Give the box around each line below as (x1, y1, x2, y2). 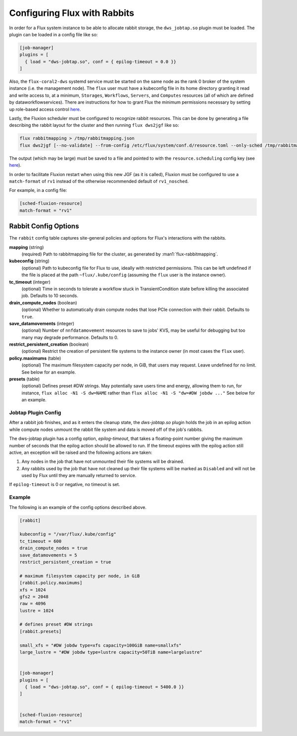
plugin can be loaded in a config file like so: (9, 31, 98, 37)
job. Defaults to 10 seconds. (21, 293, 79, 299)
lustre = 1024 (19, 608, 54, 613)
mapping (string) (9, 244, 44, 250)
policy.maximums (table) (9, 355, 61, 361)
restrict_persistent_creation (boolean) (9, 341, 89, 347)
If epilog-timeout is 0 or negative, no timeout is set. (9, 482, 120, 488)
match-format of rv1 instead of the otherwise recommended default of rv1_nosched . (9, 178, 189, 184)
